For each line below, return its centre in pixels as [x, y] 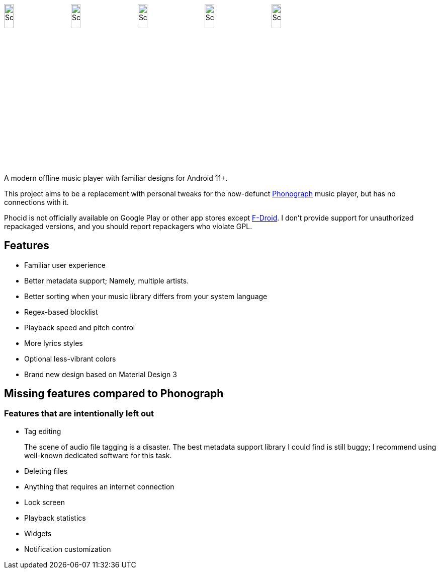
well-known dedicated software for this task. [98, 455]
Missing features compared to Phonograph [114, 394]
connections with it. [36, 202]
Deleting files [46, 471]
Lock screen [45, 502]
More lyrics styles [54, 343]
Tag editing [43, 431]
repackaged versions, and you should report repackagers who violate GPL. [128, 226]
